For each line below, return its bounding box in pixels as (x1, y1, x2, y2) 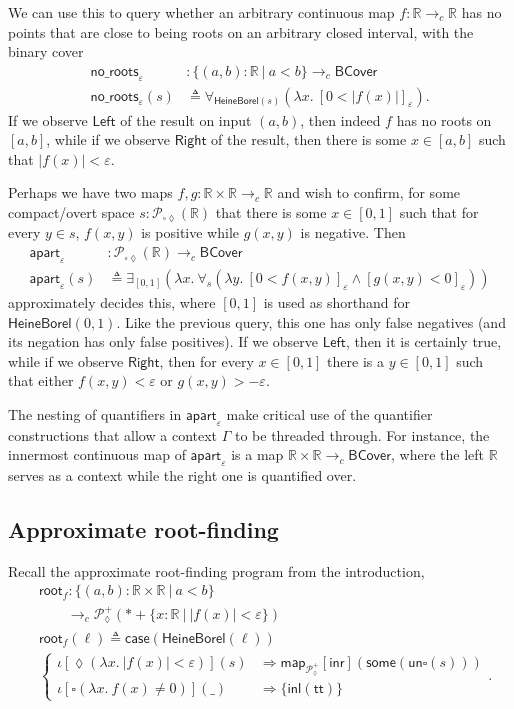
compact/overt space (8, 202, 135, 223)
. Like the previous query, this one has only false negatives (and (116, 311, 506, 332)
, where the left (391, 444, 485, 465)
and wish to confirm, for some (277, 182, 461, 203)
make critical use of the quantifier (226, 403, 433, 424)
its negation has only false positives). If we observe (8, 331, 319, 352)
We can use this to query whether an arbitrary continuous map (8, 2, 395, 22)
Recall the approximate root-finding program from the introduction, (8, 560, 425, 581)
